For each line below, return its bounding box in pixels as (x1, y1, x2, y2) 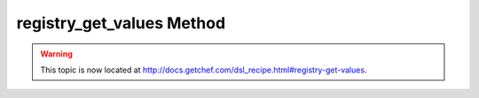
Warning (40, 49, 73, 59)
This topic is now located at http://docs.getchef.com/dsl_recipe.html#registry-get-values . (40, 64, 367, 75)
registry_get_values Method (16, 13, 226, 33)
